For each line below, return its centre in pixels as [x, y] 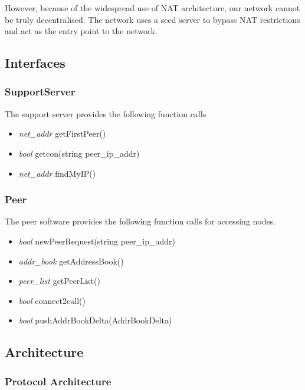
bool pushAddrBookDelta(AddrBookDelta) [95, 320]
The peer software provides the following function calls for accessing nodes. [140, 221]
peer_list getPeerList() [59, 281]
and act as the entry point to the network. [81, 31]
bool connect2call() [52, 300]
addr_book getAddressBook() [71, 261]
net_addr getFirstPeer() [62, 133]
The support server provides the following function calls [106, 113]
